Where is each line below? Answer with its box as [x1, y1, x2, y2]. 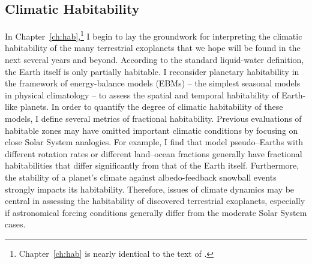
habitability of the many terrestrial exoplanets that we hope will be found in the [5, 41, 301, 54]
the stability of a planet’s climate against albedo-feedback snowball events [5, 170, 277, 183]
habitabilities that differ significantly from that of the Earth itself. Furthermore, [5, 159, 299, 172]
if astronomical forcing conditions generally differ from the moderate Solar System [5, 206, 307, 218]
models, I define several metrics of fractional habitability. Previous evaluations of [5, 112, 302, 125]
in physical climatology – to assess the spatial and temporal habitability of [5, 88, 279, 101]
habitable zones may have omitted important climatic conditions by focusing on [5, 124, 298, 136]
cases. [5, 218, 26, 230]
